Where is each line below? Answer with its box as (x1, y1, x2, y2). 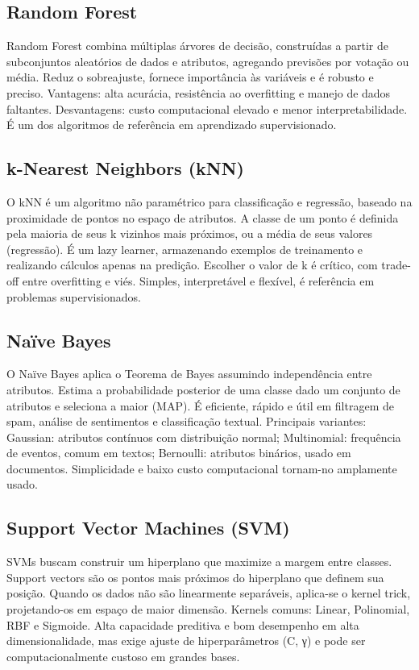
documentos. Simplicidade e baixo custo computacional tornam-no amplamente (6, 460, 397, 476)
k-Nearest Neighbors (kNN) (6, 156, 244, 181)
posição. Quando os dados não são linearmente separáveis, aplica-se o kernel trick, (6, 585, 411, 601)
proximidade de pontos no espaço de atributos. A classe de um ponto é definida (6, 209, 399, 226)
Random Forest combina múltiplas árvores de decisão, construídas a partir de (6, 37, 388, 54)
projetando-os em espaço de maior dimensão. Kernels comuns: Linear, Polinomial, (6, 601, 410, 618)
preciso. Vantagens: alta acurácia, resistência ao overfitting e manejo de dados (6, 84, 391, 101)
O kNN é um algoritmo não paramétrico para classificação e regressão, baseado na (6, 193, 413, 210)
